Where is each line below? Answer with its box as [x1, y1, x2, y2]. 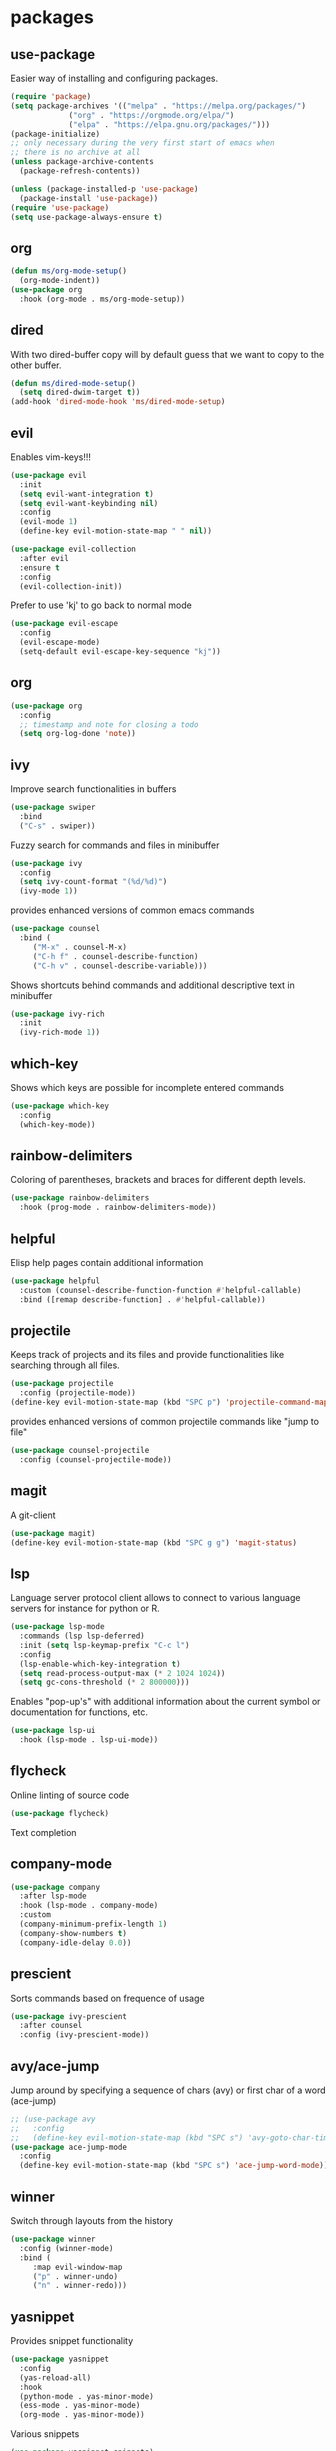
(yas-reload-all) [19, 2372, 92, 2383]
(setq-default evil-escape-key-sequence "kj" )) [19, 647, 222, 657]
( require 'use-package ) [10, 202, 110, 213]
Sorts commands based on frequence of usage [10, 1992, 205, 2004]
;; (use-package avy [10, 2114, 97, 2124]
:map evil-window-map [32, 2262, 123, 2272]
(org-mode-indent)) [19, 276, 101, 286]
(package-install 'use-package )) [19, 193, 159, 203]
